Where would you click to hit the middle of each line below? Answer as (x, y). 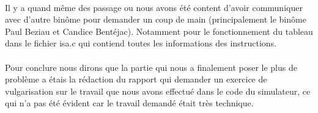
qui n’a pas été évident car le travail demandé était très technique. (129, 103)
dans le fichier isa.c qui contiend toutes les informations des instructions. (141, 43)
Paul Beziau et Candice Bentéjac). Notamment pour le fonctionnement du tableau (159, 31)
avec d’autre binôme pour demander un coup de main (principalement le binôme (156, 19)
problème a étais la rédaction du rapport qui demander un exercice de (136, 79)
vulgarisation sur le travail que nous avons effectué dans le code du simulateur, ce (158, 91)
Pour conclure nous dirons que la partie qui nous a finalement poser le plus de (151, 67)
